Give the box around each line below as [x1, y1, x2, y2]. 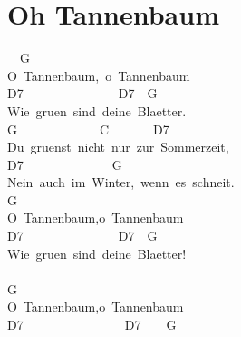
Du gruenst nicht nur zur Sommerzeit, [7, 137, 229, 156]
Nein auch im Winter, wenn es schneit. [7, 173, 235, 192]
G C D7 [7, 119, 169, 138]
